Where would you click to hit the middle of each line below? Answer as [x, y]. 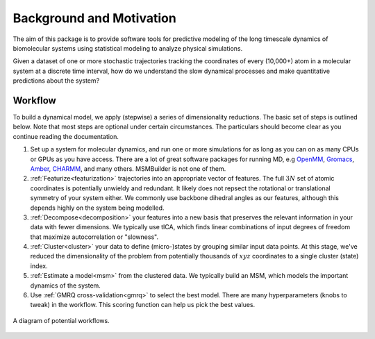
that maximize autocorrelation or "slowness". [94, 237]
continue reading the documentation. [66, 136]
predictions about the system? [56, 81]
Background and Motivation [94, 18]
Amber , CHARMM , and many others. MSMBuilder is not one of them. [128, 168]
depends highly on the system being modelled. [97, 208]
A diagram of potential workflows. [61, 320]
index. [39, 266]
